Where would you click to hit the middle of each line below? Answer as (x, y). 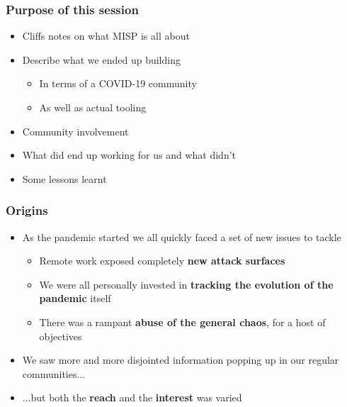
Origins (27, 210)
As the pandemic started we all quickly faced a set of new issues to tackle (182, 236)
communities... (54, 373)
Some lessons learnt (64, 178)
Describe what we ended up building (101, 59)
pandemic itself (75, 298)
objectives (61, 336)
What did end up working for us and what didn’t (129, 155)
